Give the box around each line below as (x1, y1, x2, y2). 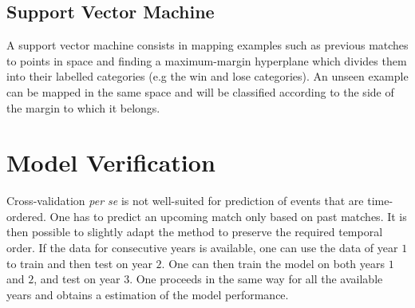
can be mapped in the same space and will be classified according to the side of (6, 83, 394, 100)
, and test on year (34, 270, 121, 287)
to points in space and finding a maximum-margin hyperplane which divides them (6, 52, 407, 69)
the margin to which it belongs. (6, 99, 160, 116)
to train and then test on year (6, 255, 152, 271)
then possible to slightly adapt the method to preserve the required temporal (6, 223, 383, 240)
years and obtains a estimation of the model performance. (6, 286, 289, 302)
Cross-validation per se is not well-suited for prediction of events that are (6, 192, 364, 209)
